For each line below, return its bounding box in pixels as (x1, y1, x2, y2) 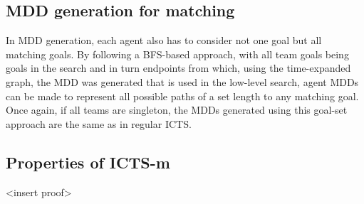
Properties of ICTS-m (6, 151, 170, 173)
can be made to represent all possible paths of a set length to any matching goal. (6, 88, 359, 103)
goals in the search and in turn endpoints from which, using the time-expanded (6, 60, 351, 75)
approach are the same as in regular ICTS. (6, 116, 192, 131)
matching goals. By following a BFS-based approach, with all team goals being (6, 46, 349, 61)
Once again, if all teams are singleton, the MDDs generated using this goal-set (6, 102, 348, 117)
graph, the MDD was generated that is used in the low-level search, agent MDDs (6, 74, 359, 89)
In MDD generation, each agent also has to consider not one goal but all (6, 33, 322, 48)
